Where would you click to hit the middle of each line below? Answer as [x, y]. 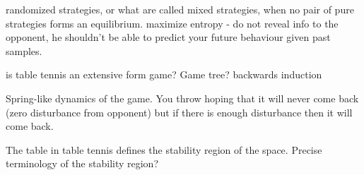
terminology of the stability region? [82, 163]
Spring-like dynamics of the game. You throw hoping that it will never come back [182, 98]
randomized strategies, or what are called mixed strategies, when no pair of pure [180, 9]
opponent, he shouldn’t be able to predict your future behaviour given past [168, 37]
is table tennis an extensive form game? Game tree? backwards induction [164, 74]
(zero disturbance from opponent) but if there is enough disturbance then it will [179, 112]
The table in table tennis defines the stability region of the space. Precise [164, 149]
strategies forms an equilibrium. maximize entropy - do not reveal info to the [172, 23]
